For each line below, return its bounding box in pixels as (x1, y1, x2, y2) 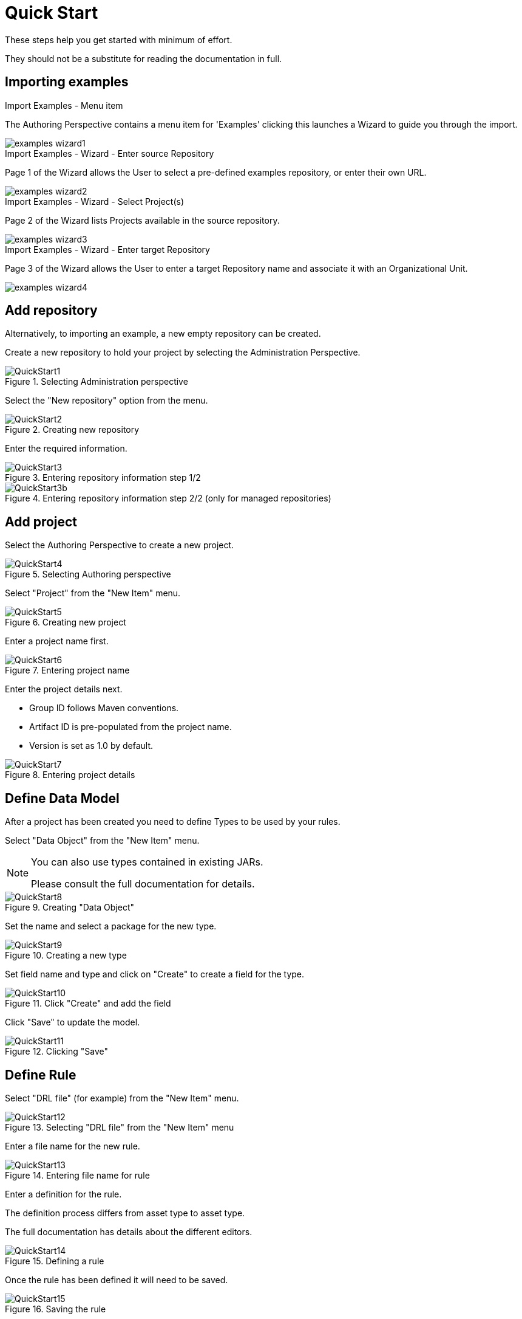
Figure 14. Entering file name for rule (5, 1169, 150, 1180)
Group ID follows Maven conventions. (29, 703, 179, 714)
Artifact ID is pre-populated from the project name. (29, 721, 232, 732)
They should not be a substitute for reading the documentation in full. (5, 53, 282, 64)
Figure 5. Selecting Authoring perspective (5, 569, 171, 580)
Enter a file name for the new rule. (5, 1140, 140, 1151)
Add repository (5, 303, 98, 319)
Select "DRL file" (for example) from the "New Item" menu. (5, 1092, 239, 1103)
